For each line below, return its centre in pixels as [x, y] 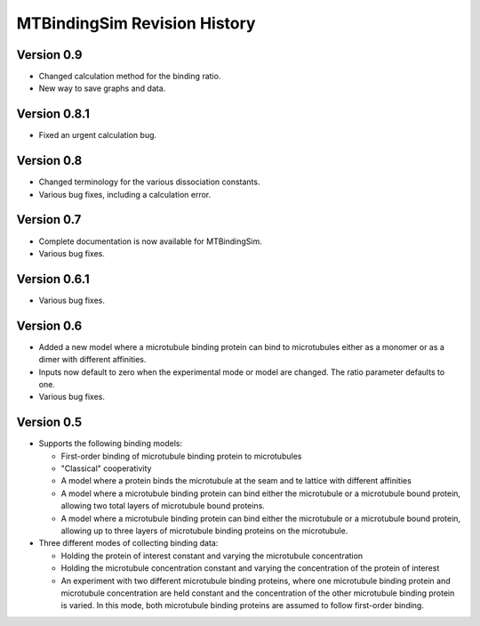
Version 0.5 [49, 423]
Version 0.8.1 [53, 114]
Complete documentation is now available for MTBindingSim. [150, 241]
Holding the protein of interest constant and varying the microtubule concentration [212, 556]
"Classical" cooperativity [106, 468]
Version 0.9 [49, 55]
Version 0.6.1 [53, 279]
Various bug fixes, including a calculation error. [125, 194]
